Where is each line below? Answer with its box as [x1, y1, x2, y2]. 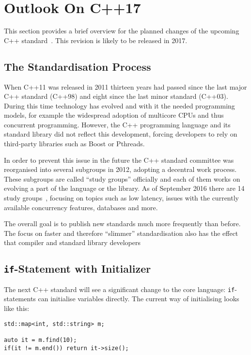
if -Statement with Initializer [4, 261, 151, 276]
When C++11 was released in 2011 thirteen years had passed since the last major [4, 81, 247, 92]
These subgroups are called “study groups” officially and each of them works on [4, 173, 240, 184]
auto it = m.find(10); [4, 336, 77, 343]
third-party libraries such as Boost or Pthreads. [4, 139, 145, 149]
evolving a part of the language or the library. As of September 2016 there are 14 [4, 183, 245, 193]
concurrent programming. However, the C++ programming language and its [4, 119, 231, 129]
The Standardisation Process [4, 59, 151, 74]
